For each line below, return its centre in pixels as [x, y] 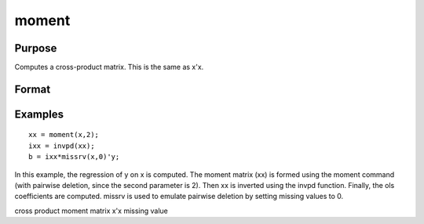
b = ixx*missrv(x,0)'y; [74, 157]
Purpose [36, 48]
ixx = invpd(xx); [62, 146]
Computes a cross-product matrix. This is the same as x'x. [109, 67]
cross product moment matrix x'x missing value [91, 211]
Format [33, 89]
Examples [39, 114]
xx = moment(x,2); [64, 135]
